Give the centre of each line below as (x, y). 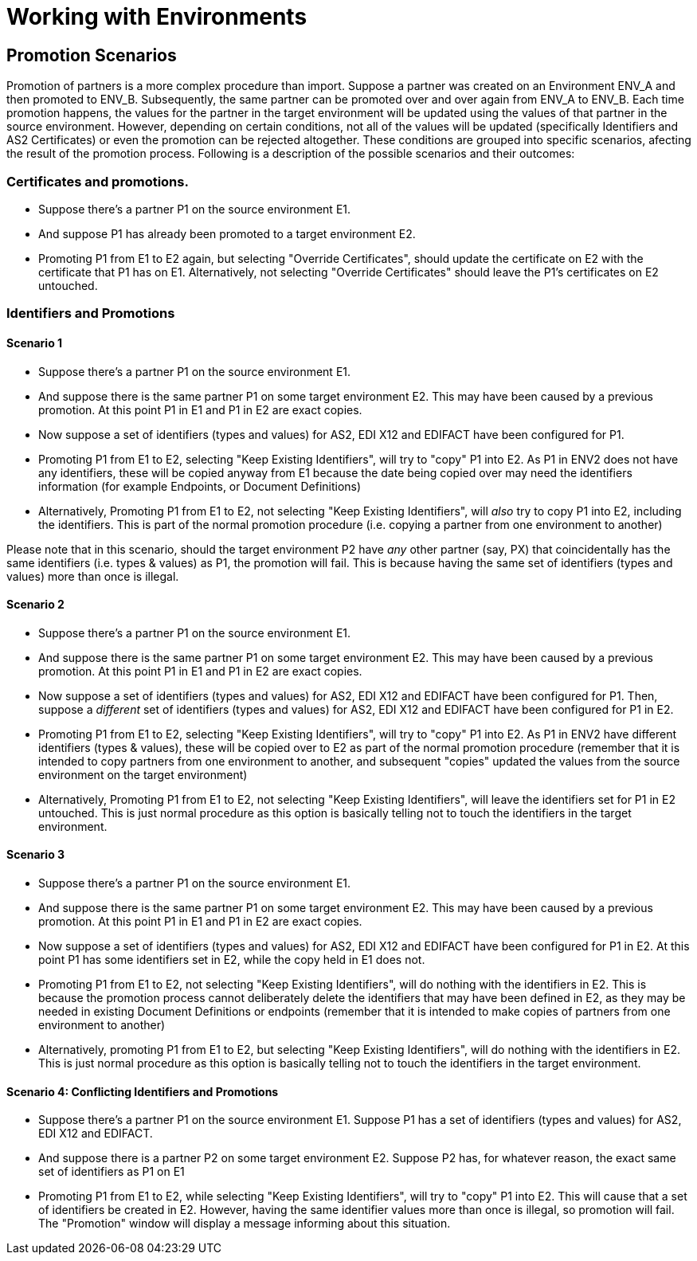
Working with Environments (157, 17)
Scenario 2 (35, 605)
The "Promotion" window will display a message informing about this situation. (245, 1224)
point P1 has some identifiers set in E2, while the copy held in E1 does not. (232, 959)
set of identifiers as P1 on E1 (112, 1172)
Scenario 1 (35, 343)
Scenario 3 (36, 855)
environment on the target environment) (143, 774)
